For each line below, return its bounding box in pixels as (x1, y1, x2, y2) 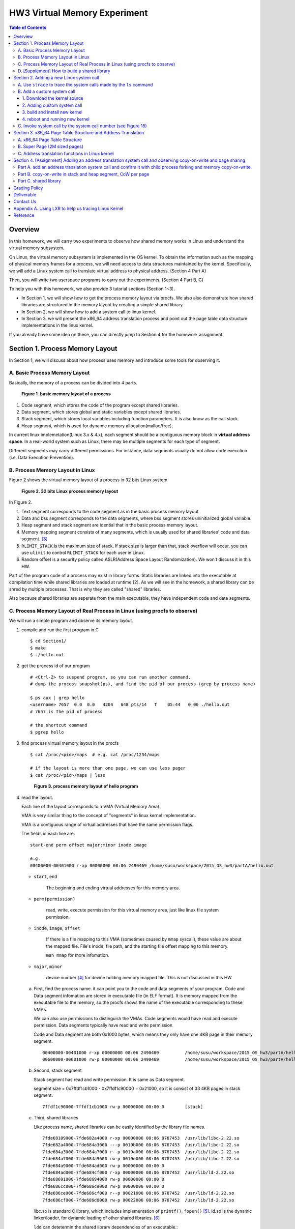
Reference (13, 212, 34, 218)
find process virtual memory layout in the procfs (21, 740, 119, 746)
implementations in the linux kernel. (21, 322, 93, 328)
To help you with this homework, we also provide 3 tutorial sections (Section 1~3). (9, 286, 175, 292)
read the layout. (21, 794, 54, 800)
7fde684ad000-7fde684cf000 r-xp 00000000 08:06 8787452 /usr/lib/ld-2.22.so (42, 1170, 235, 1175)
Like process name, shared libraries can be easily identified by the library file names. (33, 1124, 206, 1130)
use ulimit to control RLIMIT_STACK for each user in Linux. (21, 550, 145, 556)
